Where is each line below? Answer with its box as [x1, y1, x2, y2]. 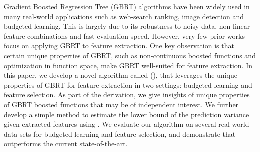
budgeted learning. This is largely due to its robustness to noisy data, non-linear [4, 21, 250, 31]
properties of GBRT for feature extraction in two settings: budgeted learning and [4, 79, 252, 90]
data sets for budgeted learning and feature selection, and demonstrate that [4, 128, 236, 139]
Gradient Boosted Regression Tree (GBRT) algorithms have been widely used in [4, 1, 250, 11]
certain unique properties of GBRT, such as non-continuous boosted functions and [4, 50, 256, 60]
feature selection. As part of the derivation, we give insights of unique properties [4, 89, 250, 100]
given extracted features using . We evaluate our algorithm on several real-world [4, 119, 249, 129]
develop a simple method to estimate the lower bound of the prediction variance [4, 109, 249, 119]
